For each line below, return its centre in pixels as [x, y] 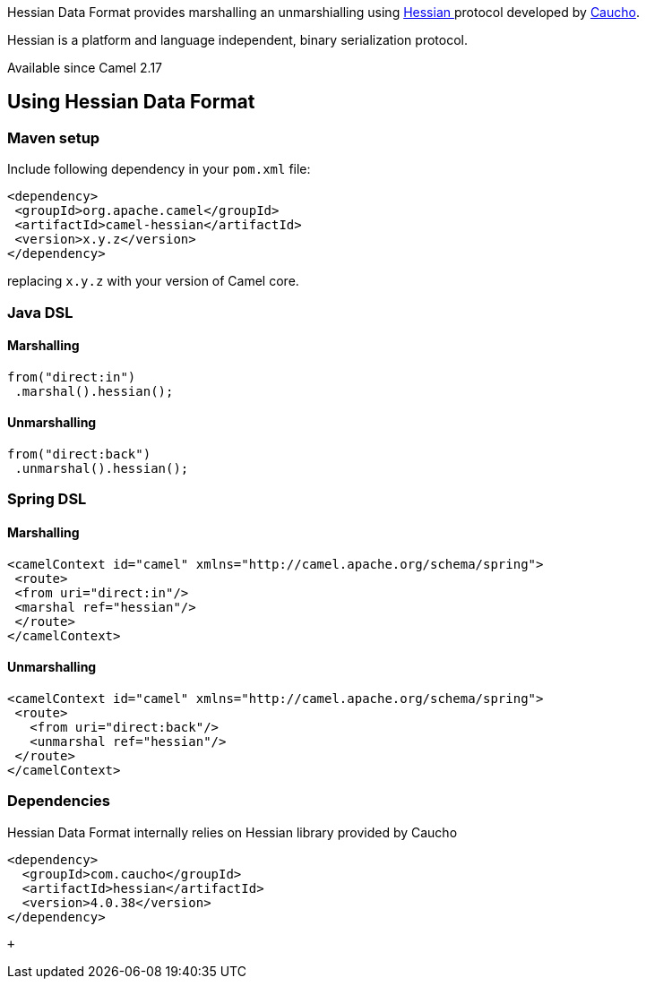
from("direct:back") [79, 454]
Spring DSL [47, 499]
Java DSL [40, 312]
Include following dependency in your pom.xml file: [159, 169]
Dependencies [59, 801]
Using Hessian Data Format [131, 102]
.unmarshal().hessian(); [102, 469]
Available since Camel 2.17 [85, 68]
